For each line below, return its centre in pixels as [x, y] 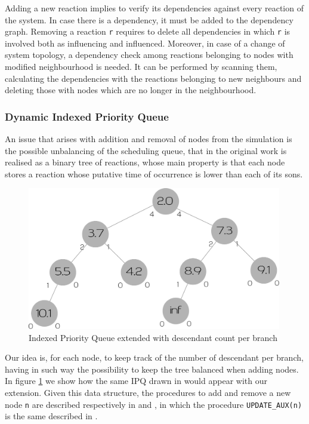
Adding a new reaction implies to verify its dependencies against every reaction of [154, 8]
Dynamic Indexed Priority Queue [87, 116]
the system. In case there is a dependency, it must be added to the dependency [149, 19]
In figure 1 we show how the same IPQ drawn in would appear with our [136, 381]
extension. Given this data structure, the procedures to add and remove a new [148, 393]
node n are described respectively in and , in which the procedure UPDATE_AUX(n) [154, 404]
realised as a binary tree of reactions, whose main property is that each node [145, 162]
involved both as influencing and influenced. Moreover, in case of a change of [145, 43]
